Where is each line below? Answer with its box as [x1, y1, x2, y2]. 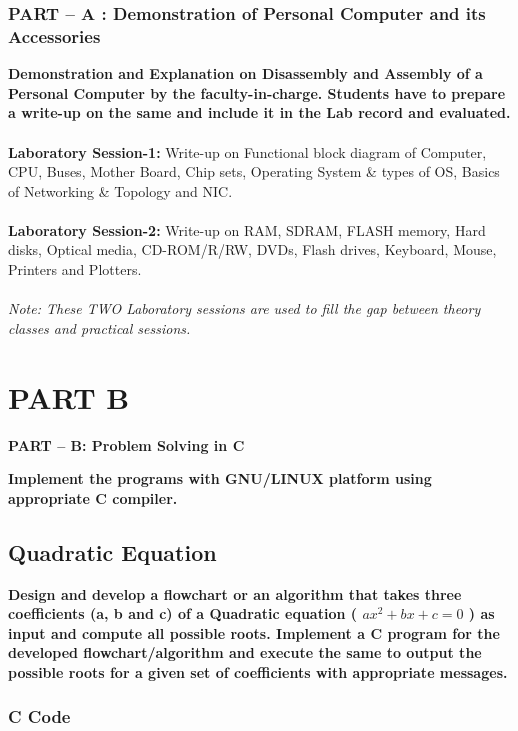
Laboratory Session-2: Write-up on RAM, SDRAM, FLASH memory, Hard [8, 219, 486, 240]
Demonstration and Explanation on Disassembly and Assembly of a [8, 63, 483, 84]
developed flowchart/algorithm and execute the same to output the [8, 642, 482, 663]
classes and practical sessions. [8, 317, 191, 338]
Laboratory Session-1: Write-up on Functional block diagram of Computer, [8, 141, 487, 162]
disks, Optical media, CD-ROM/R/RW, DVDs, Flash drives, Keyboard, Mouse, [8, 239, 497, 260]
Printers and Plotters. [8, 259, 142, 280]
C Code [8, 704, 71, 729]
